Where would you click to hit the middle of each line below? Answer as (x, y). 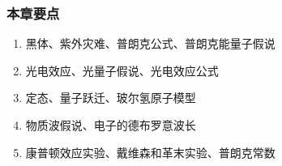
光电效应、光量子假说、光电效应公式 (122, 70)
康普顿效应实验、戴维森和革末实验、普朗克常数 (150, 152)
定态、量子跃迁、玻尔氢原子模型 (111, 98)
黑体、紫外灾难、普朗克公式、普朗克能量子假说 (150, 43)
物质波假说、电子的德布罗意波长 (111, 125)
